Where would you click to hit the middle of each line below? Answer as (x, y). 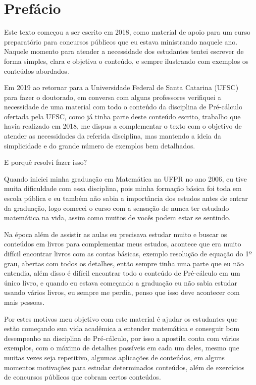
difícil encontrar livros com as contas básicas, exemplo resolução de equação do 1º (128, 253)
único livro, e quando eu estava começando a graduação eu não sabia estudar (121, 282)
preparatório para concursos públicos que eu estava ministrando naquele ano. (121, 41)
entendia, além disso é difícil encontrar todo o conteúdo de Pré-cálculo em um (122, 273)
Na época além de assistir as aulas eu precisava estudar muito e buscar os (116, 234)
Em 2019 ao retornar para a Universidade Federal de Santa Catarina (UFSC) (121, 87)
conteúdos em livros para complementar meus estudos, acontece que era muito (123, 244)
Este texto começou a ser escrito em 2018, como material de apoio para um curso (127, 32)
